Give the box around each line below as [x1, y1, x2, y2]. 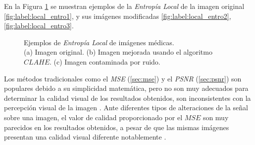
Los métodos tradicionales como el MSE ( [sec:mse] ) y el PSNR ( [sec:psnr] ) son [4, 73, 242, 83]
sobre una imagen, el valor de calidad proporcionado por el [4, 112, 183, 122]
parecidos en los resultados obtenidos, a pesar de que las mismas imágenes [4, 122, 229, 132]
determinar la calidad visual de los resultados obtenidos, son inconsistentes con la [4, 92, 251, 103]
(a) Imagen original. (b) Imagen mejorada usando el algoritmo [24, 47, 212, 57]
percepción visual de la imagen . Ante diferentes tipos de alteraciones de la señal [4, 102, 248, 113]
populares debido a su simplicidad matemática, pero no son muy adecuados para [4, 83, 249, 93]
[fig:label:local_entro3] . [4, 20, 74, 31]
